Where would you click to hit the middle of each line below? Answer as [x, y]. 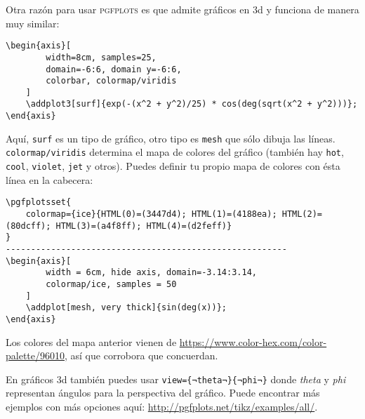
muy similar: [33, 23]
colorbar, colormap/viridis [111, 81]
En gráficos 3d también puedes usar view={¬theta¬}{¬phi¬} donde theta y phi [176, 379]
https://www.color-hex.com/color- [253, 341]
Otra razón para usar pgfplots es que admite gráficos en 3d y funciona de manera [182, 9]
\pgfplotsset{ [39, 202]
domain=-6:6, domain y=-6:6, [114, 69]
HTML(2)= [302, 214]
